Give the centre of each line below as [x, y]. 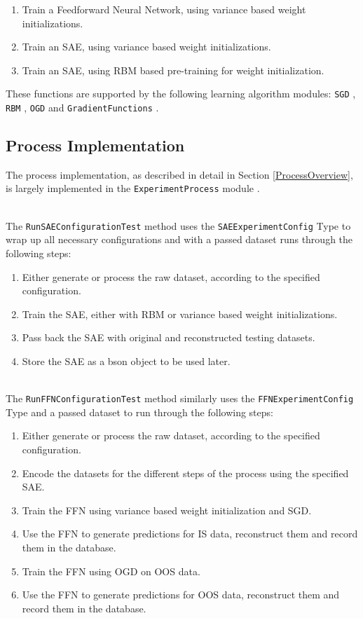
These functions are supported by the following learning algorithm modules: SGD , [181, 94]
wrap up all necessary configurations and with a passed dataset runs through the [179, 239]
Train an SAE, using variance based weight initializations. [146, 47]
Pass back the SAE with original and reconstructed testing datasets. [169, 337]
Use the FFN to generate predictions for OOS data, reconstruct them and [181, 595]
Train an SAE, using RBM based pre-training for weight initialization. [173, 70]
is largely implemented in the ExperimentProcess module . [133, 188]
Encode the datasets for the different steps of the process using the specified [185, 473]
